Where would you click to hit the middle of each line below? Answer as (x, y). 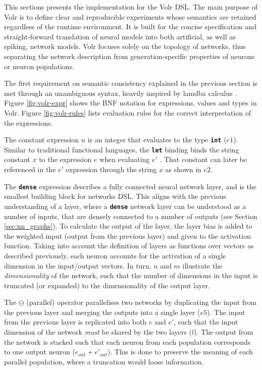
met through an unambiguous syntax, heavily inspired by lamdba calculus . (121, 93)
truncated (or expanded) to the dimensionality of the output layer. (107, 285)
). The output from (224, 332)
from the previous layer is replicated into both (75, 322)
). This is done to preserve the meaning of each (180, 352)
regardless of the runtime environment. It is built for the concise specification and (130, 27)
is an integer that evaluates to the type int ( (157, 140)
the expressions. (29, 122)
